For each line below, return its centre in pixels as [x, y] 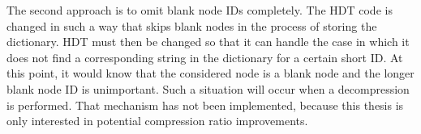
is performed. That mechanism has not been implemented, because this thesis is [205, 105]
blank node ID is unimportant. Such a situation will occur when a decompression [208, 88]
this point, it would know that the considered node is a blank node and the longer [210, 73]
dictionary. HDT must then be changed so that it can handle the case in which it [208, 42]
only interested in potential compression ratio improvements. [157, 121]
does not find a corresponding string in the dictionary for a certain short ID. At [205, 57]
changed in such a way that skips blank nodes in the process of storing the [192, 25]
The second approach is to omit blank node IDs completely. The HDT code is [200, 10]
